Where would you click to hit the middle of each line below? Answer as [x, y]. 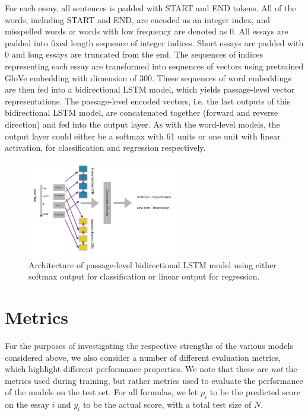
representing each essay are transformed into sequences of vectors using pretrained [154, 66]
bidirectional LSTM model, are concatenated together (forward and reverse [142, 112]
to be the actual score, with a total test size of [167, 404]
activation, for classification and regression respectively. [105, 147]
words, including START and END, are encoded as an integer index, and [137, 19]
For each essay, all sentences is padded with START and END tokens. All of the [150, 8]
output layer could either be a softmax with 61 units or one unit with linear [143, 136]
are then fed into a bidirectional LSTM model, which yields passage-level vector [150, 89]
